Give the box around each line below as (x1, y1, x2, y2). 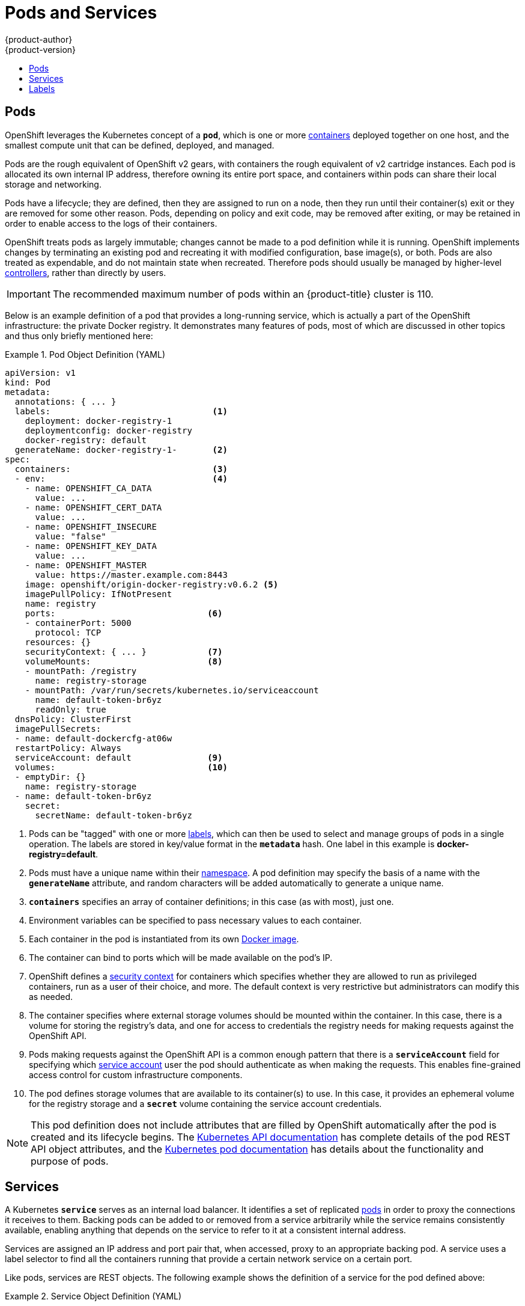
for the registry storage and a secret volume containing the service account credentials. (29, 1098, 382, 1109)
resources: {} (25, 637, 91, 647)
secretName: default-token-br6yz (35, 810, 192, 820)
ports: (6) (25, 608, 223, 618)
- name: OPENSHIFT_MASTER (25, 560, 147, 570)
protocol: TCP (35, 627, 102, 637)
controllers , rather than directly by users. (5, 267, 166, 278)
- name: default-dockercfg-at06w (14, 733, 172, 743)
